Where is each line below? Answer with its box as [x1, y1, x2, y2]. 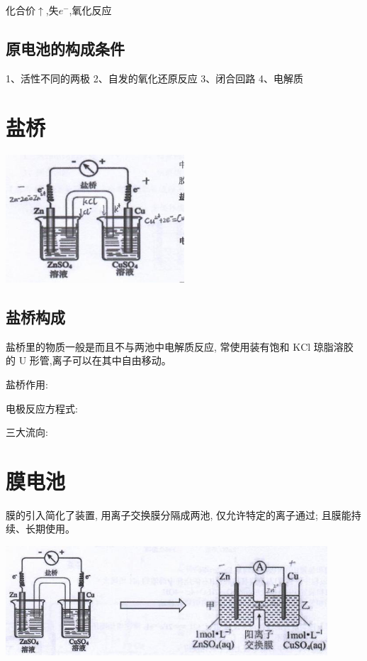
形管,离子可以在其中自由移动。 [29, 353, 171, 368]
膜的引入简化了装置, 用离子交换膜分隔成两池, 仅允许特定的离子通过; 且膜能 [6, 507, 351, 522]
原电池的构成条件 [6, 37, 125, 59]
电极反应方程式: [6, 400, 78, 415]
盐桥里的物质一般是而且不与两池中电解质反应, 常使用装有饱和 [6, 339, 290, 354]
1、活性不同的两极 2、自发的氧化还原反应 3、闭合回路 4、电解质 [6, 70, 303, 85]
